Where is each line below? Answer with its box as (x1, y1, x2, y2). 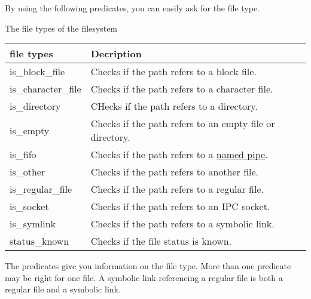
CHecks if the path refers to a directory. (90, 99, 258, 113)
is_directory (10, 99, 61, 113)
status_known (10, 234, 69, 248)
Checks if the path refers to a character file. (90, 82, 273, 96)
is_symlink (10, 217, 56, 231)
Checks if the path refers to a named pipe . (90, 147, 268, 162)
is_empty (10, 123, 50, 137)
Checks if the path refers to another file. (90, 165, 259, 179)
